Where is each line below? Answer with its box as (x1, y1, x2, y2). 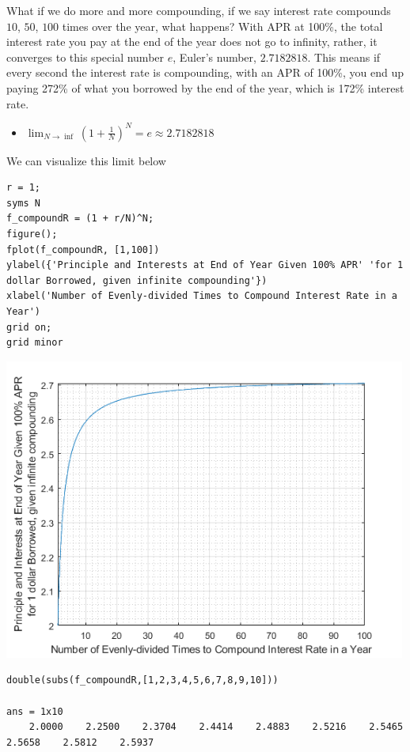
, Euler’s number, (173, 48, 256, 65)
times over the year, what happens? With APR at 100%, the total (62, 17, 383, 34)
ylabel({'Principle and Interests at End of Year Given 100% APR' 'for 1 (6, 259, 404, 271)
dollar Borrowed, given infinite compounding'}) (6, 274, 268, 286)
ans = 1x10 (6, 705, 63, 717)
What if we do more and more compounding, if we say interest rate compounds (6, 2, 391, 18)
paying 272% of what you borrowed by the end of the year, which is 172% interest (6, 79, 404, 96)
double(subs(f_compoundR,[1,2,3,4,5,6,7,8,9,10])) (6, 675, 279, 686)
